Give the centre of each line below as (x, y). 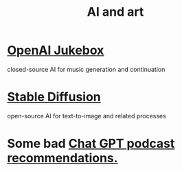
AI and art (115, 12)
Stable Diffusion (54, 97)
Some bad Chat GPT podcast (91, 144)
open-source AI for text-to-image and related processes (87, 116)
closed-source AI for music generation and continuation (86, 69)
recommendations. (62, 158)
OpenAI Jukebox (56, 50)
